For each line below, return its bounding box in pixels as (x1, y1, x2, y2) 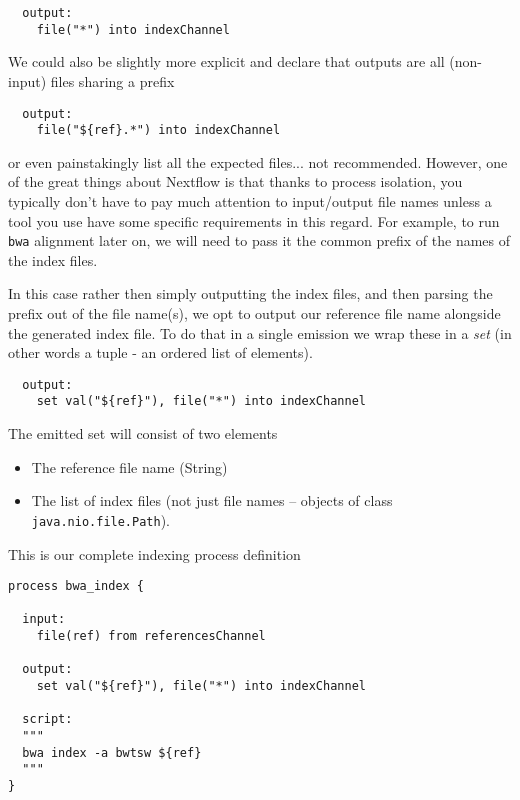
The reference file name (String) (31, 456, 228, 477)
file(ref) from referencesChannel (36, 629, 266, 644)
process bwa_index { (8, 579, 145, 594)
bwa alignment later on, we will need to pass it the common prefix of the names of (8, 230, 511, 251)
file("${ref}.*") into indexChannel (36, 123, 281, 138)
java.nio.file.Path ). (31, 509, 170, 530)
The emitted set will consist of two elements (8, 423, 278, 444)
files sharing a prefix (50, 70, 175, 91)
